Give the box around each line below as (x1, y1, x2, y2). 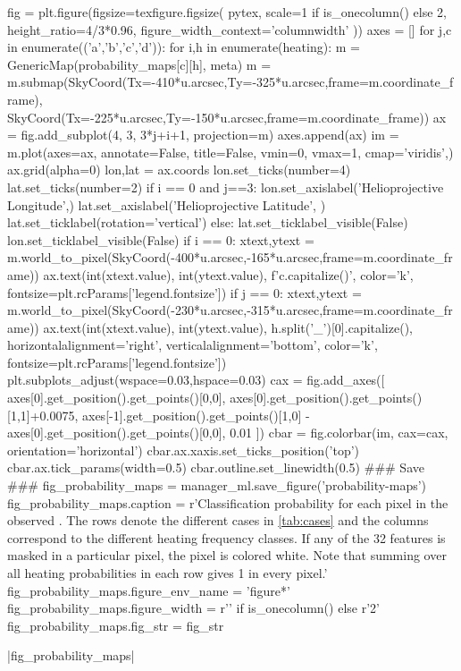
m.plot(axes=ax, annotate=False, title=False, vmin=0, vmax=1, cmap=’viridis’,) (7, 142, 454, 161)
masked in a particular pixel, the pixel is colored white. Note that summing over (7, 546, 447, 565)
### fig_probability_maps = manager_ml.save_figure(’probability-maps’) (7, 476, 427, 495)
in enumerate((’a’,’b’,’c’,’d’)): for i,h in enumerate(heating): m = (7, 38, 360, 56)
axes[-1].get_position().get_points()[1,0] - (82, 405, 310, 424)
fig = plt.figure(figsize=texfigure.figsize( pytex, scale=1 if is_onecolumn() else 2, (7, 3, 448, 21)
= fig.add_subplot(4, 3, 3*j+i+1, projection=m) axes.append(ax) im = (7, 125, 399, 144)
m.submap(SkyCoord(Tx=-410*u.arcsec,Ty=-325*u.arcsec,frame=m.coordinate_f (7, 72, 454, 91)
